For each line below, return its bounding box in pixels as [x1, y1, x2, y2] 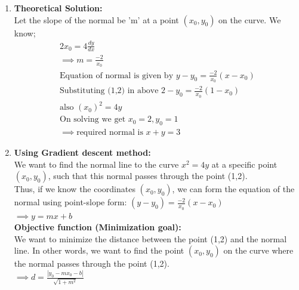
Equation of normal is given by [60, 71, 174, 80]
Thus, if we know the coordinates [14, 183, 135, 195]
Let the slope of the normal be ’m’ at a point [14, 13, 179, 26]
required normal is [76, 128, 143, 137]
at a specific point [211, 158, 278, 170]
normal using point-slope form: [14, 196, 127, 208]
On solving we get [60, 115, 126, 124]
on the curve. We [218, 13, 281, 26]
